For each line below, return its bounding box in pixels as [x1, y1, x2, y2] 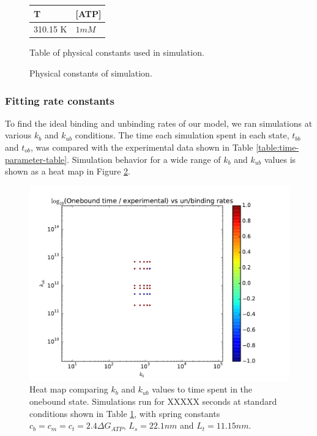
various [5, 129, 32, 141]
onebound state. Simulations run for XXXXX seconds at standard [29, 395, 277, 407]
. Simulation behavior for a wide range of [67, 152, 221, 165]
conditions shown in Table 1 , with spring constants [29, 407, 220, 419]
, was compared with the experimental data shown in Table [31, 141, 253, 154]
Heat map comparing [29, 383, 108, 396]
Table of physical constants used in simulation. [29, 46, 204, 59]
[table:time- [256, 141, 299, 154]
